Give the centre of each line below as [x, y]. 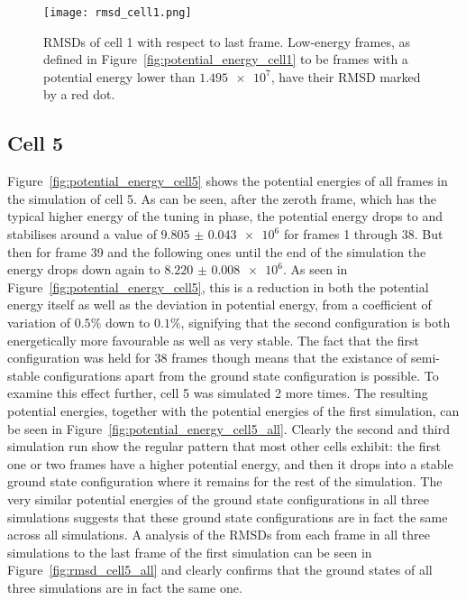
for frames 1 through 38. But [363, 234]
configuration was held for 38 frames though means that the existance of [207, 358]
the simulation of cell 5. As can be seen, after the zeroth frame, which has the [222, 198]
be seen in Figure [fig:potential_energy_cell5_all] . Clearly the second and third [228, 428]
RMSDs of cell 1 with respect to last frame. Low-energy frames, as [227, 41]
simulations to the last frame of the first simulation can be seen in [190, 552]
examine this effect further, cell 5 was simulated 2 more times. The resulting [218, 393]
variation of [39, 322]
